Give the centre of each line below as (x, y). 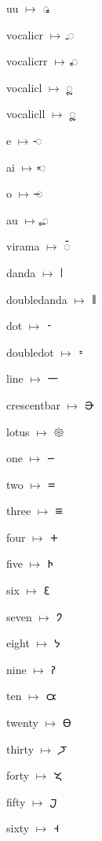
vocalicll (26, 114)
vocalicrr (27, 61)
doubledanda (37, 299)
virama (23, 246)
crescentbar (33, 404)
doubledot (30, 352)
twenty (22, 722)
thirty (20, 748)
